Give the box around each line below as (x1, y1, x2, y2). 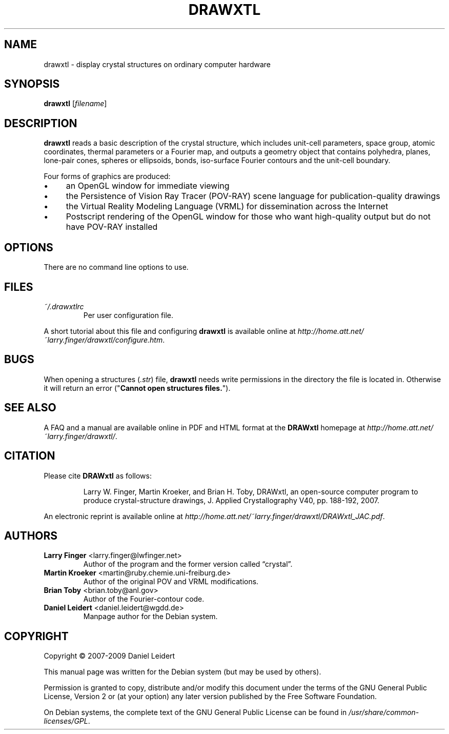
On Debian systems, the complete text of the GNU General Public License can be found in (44, 708, 347, 717)
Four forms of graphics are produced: (44, 172, 171, 181)
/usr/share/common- (349, 708, 419, 717)
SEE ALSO (4, 401, 56, 414)
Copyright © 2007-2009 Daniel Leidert (44, 651, 175, 661)
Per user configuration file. (83, 310, 174, 320)
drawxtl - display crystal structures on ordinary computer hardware (44, 59, 271, 69)
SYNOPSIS (4, 77, 60, 91)
